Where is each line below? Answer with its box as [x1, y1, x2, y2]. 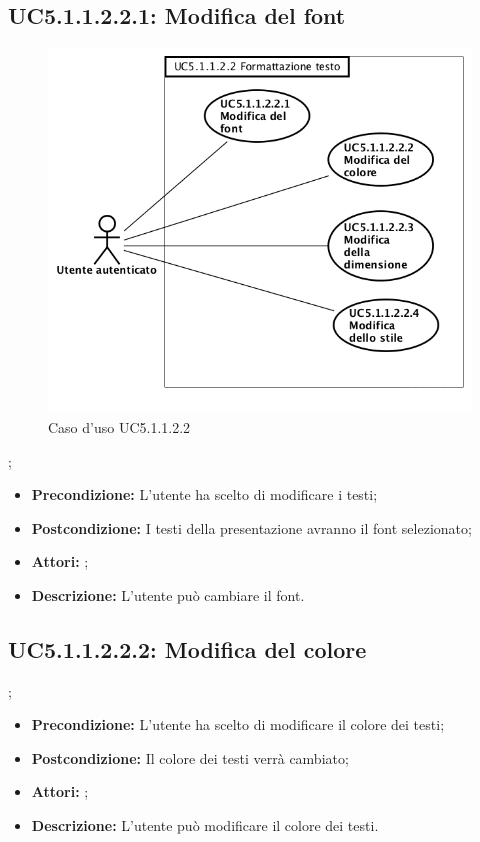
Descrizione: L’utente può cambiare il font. [31, 584, 305, 605]
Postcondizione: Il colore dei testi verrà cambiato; [31, 747, 349, 768]
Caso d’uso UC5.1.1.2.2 [48, 416, 191, 437]
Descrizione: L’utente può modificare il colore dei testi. [31, 815, 379, 836]
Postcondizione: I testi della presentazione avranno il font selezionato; [31, 517, 472, 538]
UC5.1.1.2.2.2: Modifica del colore [8, 633, 367, 664]
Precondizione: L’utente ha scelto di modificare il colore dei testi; [31, 714, 445, 735]
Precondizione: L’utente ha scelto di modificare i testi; [31, 484, 378, 505]
